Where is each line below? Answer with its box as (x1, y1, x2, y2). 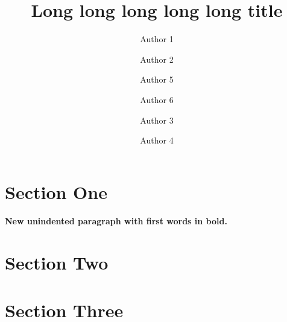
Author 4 (140, 134, 174, 147)
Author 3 (140, 113, 174, 126)
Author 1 (140, 33, 174, 45)
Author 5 (140, 73, 174, 86)
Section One (5, 179, 107, 204)
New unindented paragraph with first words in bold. (5, 215, 227, 227)
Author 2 (140, 52, 174, 65)
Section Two (5, 250, 109, 275)
